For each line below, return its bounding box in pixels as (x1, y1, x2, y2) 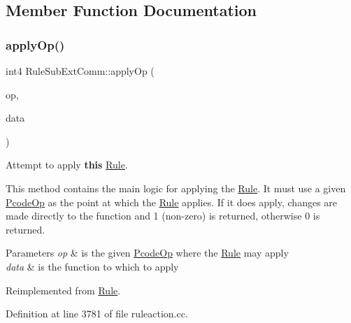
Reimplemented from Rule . (6, 282, 121, 297)
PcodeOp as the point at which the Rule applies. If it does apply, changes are (6, 194, 338, 209)
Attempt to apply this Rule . (6, 157, 128, 172)
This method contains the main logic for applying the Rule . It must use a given (6, 180, 346, 195)
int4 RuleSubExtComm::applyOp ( (6, 64, 155, 78)
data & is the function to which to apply (6, 259, 179, 273)
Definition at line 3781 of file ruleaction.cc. (6, 306, 188, 321)
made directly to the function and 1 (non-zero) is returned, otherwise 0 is (6, 208, 320, 223)
